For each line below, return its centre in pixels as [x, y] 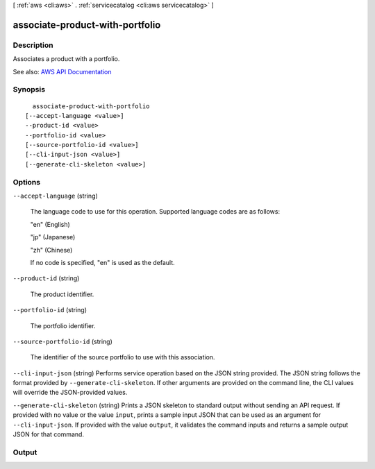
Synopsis [29, 89]
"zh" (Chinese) [51, 250]
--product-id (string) [46, 278]
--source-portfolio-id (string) [62, 341]
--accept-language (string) [56, 196]
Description [33, 45]
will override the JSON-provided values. [70, 393]
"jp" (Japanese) [53, 237]
